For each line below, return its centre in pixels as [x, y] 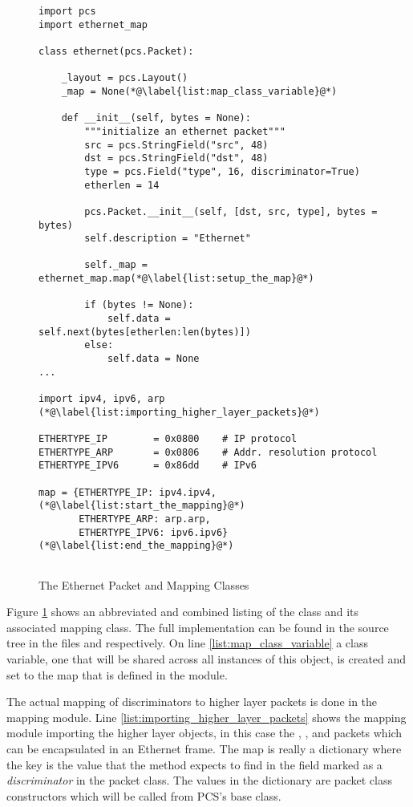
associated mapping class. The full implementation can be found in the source [198, 627]
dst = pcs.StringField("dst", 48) [176, 158]
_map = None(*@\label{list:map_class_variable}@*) [199, 91]
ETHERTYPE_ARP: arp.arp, [145, 519]
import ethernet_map [93, 24]
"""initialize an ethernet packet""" [185, 131]
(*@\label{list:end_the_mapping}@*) [136, 546]
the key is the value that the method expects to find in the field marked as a [194, 764]
